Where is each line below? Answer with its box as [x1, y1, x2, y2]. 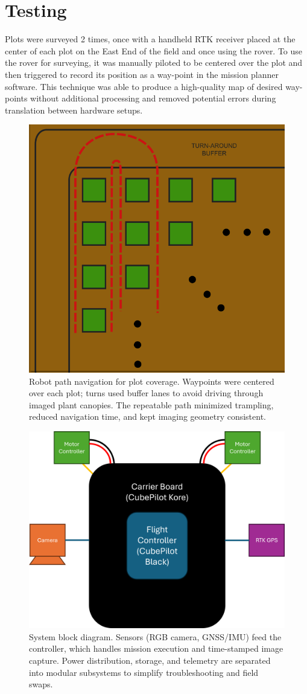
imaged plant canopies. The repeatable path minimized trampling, [29, 398, 274, 411]
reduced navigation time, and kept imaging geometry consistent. [29, 410, 267, 423]
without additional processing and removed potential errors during [30, 92, 276, 104]
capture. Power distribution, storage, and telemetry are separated [29, 654, 271, 666]
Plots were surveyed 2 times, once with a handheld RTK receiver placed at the [5, 33, 296, 45]
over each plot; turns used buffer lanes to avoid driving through [29, 387, 264, 399]
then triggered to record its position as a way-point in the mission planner [5, 68, 279, 80]
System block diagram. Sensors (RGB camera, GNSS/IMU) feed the [29, 630, 282, 643]
